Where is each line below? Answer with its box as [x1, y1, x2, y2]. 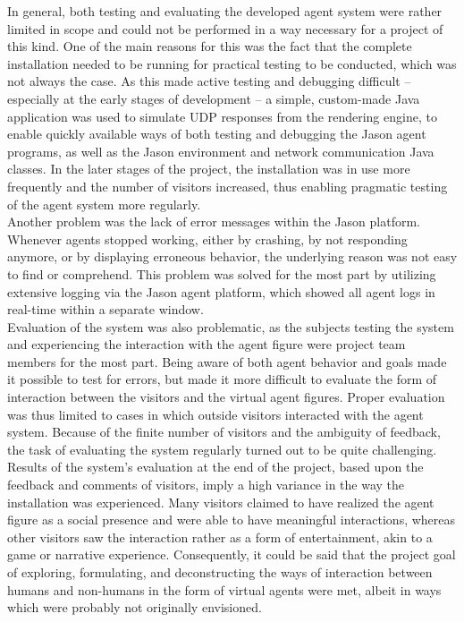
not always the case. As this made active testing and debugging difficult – [7, 72, 411, 90]
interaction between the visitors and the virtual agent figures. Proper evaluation [7, 388, 445, 406]
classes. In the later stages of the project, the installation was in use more [7, 159, 410, 178]
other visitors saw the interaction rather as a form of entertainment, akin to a [7, 527, 433, 546]
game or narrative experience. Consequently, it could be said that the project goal [7, 545, 456, 564]
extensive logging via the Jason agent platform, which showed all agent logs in [7, 282, 435, 301]
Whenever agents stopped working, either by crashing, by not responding [7, 229, 408, 248]
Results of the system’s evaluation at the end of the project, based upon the [7, 457, 424, 476]
